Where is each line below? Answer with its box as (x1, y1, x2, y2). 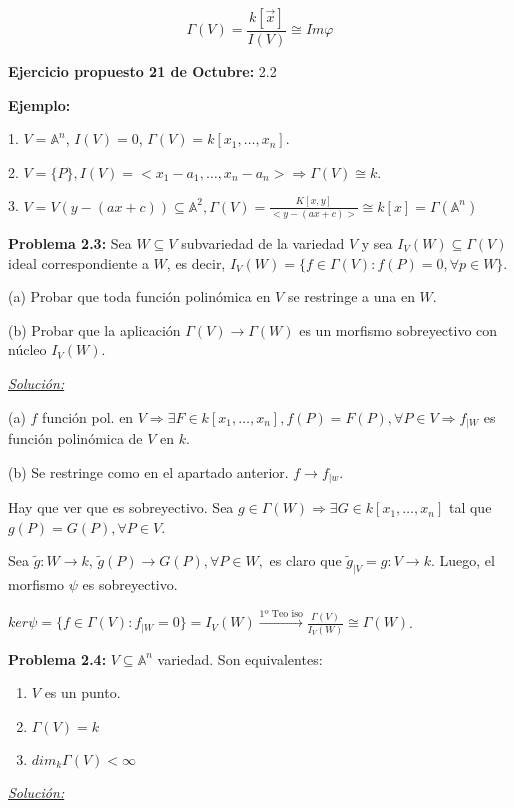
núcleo (8, 339, 47, 360)
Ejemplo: (8, 94, 71, 115)
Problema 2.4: (8, 648, 107, 669)
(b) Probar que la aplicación (8, 319, 181, 340)
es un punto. (44, 682, 121, 703)
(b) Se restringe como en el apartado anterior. (8, 461, 289, 482)
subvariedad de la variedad (181, 233, 345, 254)
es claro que (269, 550, 342, 571)
